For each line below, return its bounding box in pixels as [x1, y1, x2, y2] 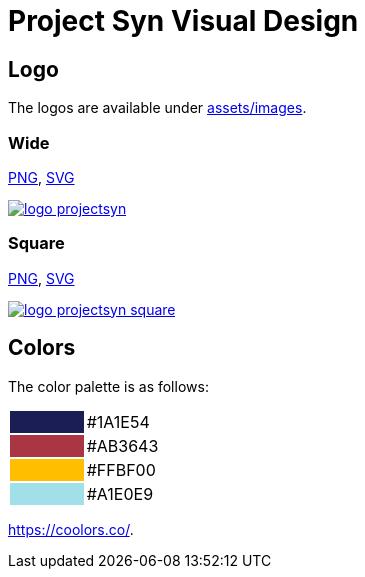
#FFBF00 [86, 459, 156, 480]
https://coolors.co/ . [8, 520, 134, 538]
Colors [8, 335, 76, 361]
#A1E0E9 [86, 483, 154, 504]
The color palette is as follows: [8, 377, 209, 395]
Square [8, 233, 65, 254]
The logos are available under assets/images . [8, 99, 307, 117]
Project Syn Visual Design [8, 4, 359, 38]
